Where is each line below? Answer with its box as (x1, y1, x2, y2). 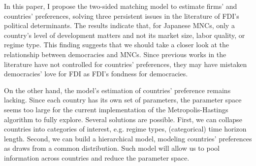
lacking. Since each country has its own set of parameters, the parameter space (4, 95, 242, 105)
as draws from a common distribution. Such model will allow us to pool (4, 143, 220, 153)
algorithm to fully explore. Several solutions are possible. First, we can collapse (4, 114, 242, 124)
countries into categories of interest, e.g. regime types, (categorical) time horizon (4, 124, 247, 134)
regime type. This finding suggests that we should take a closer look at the (4, 39, 229, 50)
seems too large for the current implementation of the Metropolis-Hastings (4, 104, 228, 114)
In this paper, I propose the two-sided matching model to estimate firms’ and (4, 1, 237, 11)
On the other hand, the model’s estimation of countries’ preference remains (4, 85, 231, 95)
